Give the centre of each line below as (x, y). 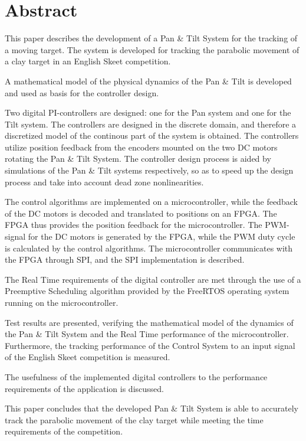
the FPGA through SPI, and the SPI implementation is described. (125, 259)
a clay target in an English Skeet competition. (88, 61)
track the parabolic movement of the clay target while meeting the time (134, 419)
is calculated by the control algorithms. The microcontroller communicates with (149, 248)
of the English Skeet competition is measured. (88, 357)
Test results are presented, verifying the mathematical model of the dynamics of (149, 322)
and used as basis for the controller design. (82, 92)
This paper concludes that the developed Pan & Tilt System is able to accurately (152, 408)
